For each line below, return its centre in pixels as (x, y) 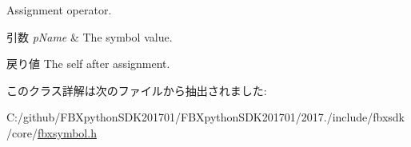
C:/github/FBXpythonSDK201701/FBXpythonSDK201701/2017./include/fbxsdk (205, 117)
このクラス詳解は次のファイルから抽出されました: (137, 90)
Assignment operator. (59, 10)
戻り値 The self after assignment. (88, 64)
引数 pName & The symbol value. (90, 36)
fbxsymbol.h (67, 132)
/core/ (22, 132)
